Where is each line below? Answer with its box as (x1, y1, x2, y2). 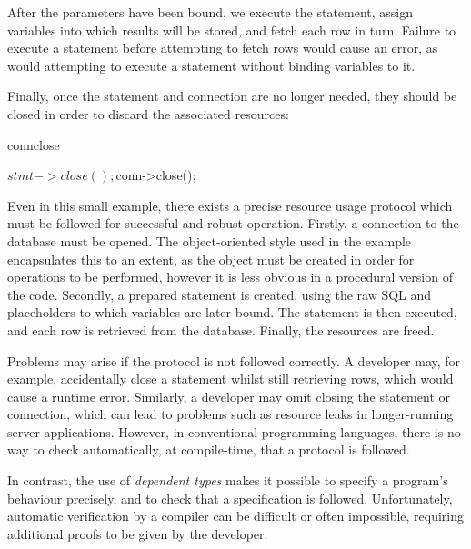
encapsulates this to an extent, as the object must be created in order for (7, 249, 415, 268)
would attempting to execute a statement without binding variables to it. (7, 55, 416, 75)
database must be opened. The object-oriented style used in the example (7, 231, 412, 250)
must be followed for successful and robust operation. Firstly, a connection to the (7, 214, 459, 233)
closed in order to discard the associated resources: (7, 104, 289, 123)
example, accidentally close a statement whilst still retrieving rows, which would (7, 369, 454, 388)
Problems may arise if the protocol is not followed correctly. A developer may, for (7, 351, 461, 370)
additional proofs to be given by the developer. (7, 524, 268, 543)
